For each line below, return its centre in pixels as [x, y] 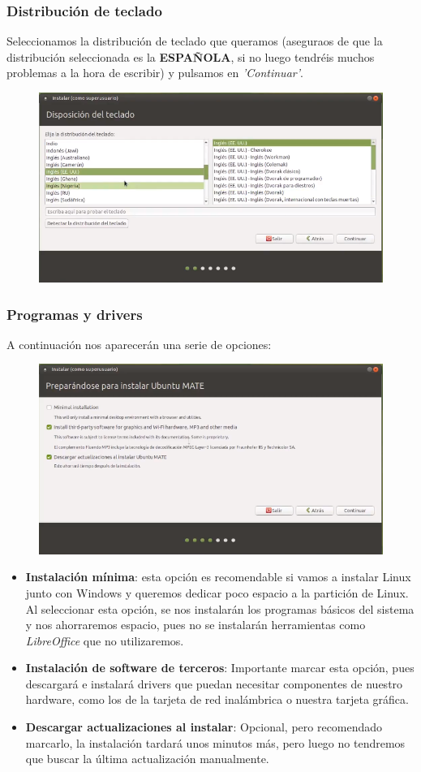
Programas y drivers [75, 314]
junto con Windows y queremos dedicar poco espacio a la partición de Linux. [217, 592]
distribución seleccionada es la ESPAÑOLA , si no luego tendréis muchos [191, 56]
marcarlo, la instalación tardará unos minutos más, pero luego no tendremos [215, 742]
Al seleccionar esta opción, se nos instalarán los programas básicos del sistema [220, 608]
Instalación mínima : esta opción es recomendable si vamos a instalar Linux [218, 577]
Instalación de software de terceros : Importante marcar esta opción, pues [220, 668]
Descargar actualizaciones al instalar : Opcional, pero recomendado [204, 727]
